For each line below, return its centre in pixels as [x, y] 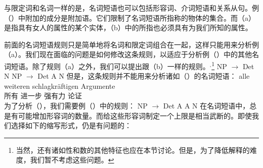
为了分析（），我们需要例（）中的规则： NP [76, 105]
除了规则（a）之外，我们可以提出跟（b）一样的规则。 [121, 66]
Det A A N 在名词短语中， [206, 105]
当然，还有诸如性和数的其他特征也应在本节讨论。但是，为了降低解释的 [133, 150]
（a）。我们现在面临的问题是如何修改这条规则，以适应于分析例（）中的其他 [128, 54]
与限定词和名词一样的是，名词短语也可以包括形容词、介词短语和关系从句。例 [131, 8]
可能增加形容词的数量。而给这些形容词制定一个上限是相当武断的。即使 [135, 115]
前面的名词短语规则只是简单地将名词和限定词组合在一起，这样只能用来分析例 [131, 44]
